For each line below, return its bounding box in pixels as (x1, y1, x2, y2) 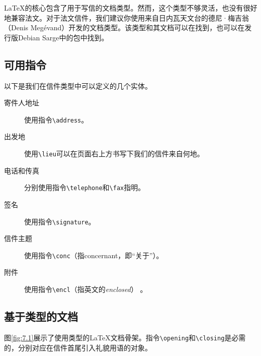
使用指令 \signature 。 (24, 216, 96, 226)
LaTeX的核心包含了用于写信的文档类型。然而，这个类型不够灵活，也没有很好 (4, 3, 257, 13)
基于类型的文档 (4, 309, 78, 324)
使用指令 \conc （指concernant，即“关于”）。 (24, 250, 163, 260)
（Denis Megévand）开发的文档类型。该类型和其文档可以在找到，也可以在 (4, 22, 245, 33)
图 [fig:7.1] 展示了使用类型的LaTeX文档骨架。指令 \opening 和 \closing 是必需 (4, 332, 246, 342)
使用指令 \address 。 (24, 114, 89, 125)
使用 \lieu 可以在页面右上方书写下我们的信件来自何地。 (24, 148, 204, 159)
